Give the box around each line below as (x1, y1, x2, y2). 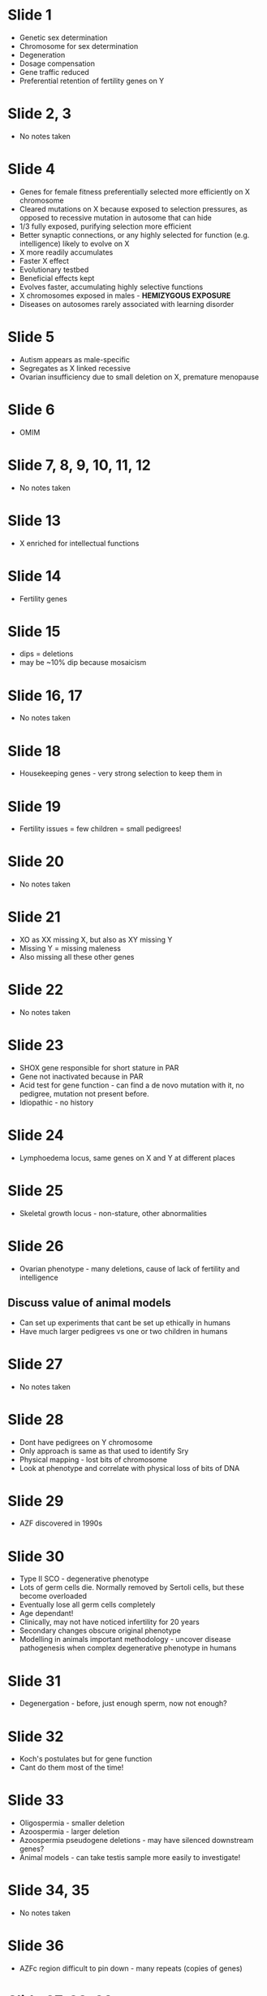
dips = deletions (19, 649, 74, 659)
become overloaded (19, 1591, 87, 1601)
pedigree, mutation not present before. (19, 1089, 149, 1098)
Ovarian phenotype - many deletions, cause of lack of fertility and (19, 1263, 240, 1273)
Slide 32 (7, 1727, 64, 1745)
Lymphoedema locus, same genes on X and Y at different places (19, 1153, 236, 1162)
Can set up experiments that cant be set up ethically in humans (19, 1317, 230, 1328)
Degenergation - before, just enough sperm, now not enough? (19, 1699, 228, 1709)
